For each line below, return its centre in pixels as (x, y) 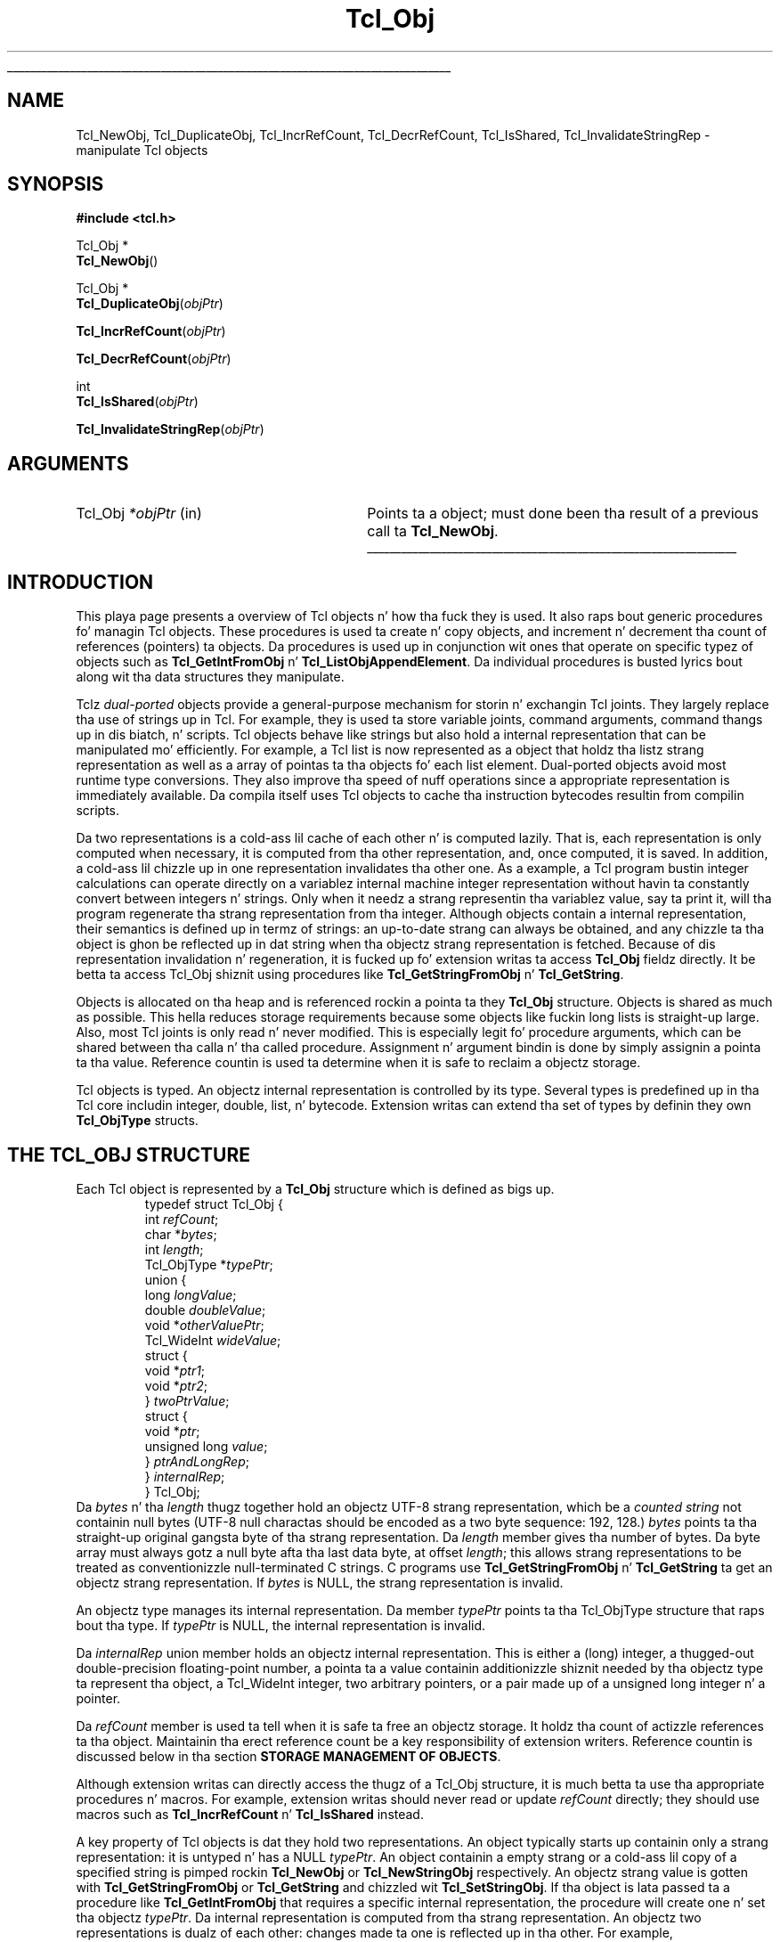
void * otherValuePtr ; (204, 1325)
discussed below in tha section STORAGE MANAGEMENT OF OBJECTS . (288, 1756)
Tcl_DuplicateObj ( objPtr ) (150, 304)
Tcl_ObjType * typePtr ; (209, 1264)
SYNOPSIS (56, 184)
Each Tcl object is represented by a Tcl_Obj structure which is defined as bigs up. (315, 1188)
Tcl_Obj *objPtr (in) (139, 514)
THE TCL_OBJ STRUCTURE (129, 1155)
